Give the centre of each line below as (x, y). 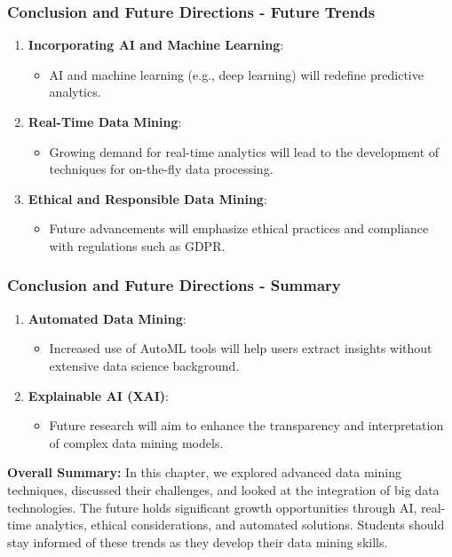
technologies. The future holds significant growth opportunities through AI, (212, 507)
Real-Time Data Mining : (105, 122)
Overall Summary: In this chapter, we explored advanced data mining (204, 472)
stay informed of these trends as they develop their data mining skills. (198, 541)
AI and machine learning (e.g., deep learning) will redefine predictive (236, 74)
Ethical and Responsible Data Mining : (147, 198)
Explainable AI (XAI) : (98, 395)
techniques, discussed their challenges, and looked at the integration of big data (223, 489)
